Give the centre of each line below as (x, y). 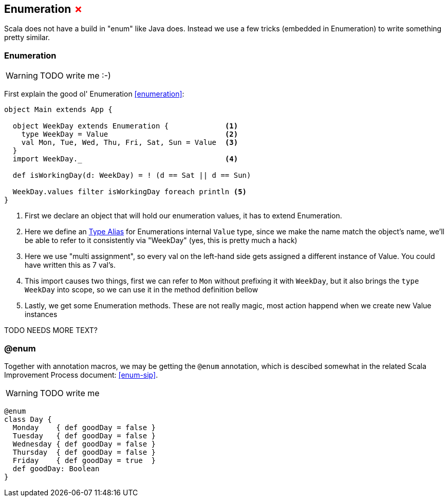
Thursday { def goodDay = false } (84, 452)
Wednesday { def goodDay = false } (84, 444)
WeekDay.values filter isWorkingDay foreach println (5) (130, 192)
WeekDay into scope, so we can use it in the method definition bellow (142, 290)
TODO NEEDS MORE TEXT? (51, 330)
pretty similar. (27, 38)
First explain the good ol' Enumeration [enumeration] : (94, 94)
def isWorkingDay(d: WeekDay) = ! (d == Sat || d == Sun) (132, 175)
